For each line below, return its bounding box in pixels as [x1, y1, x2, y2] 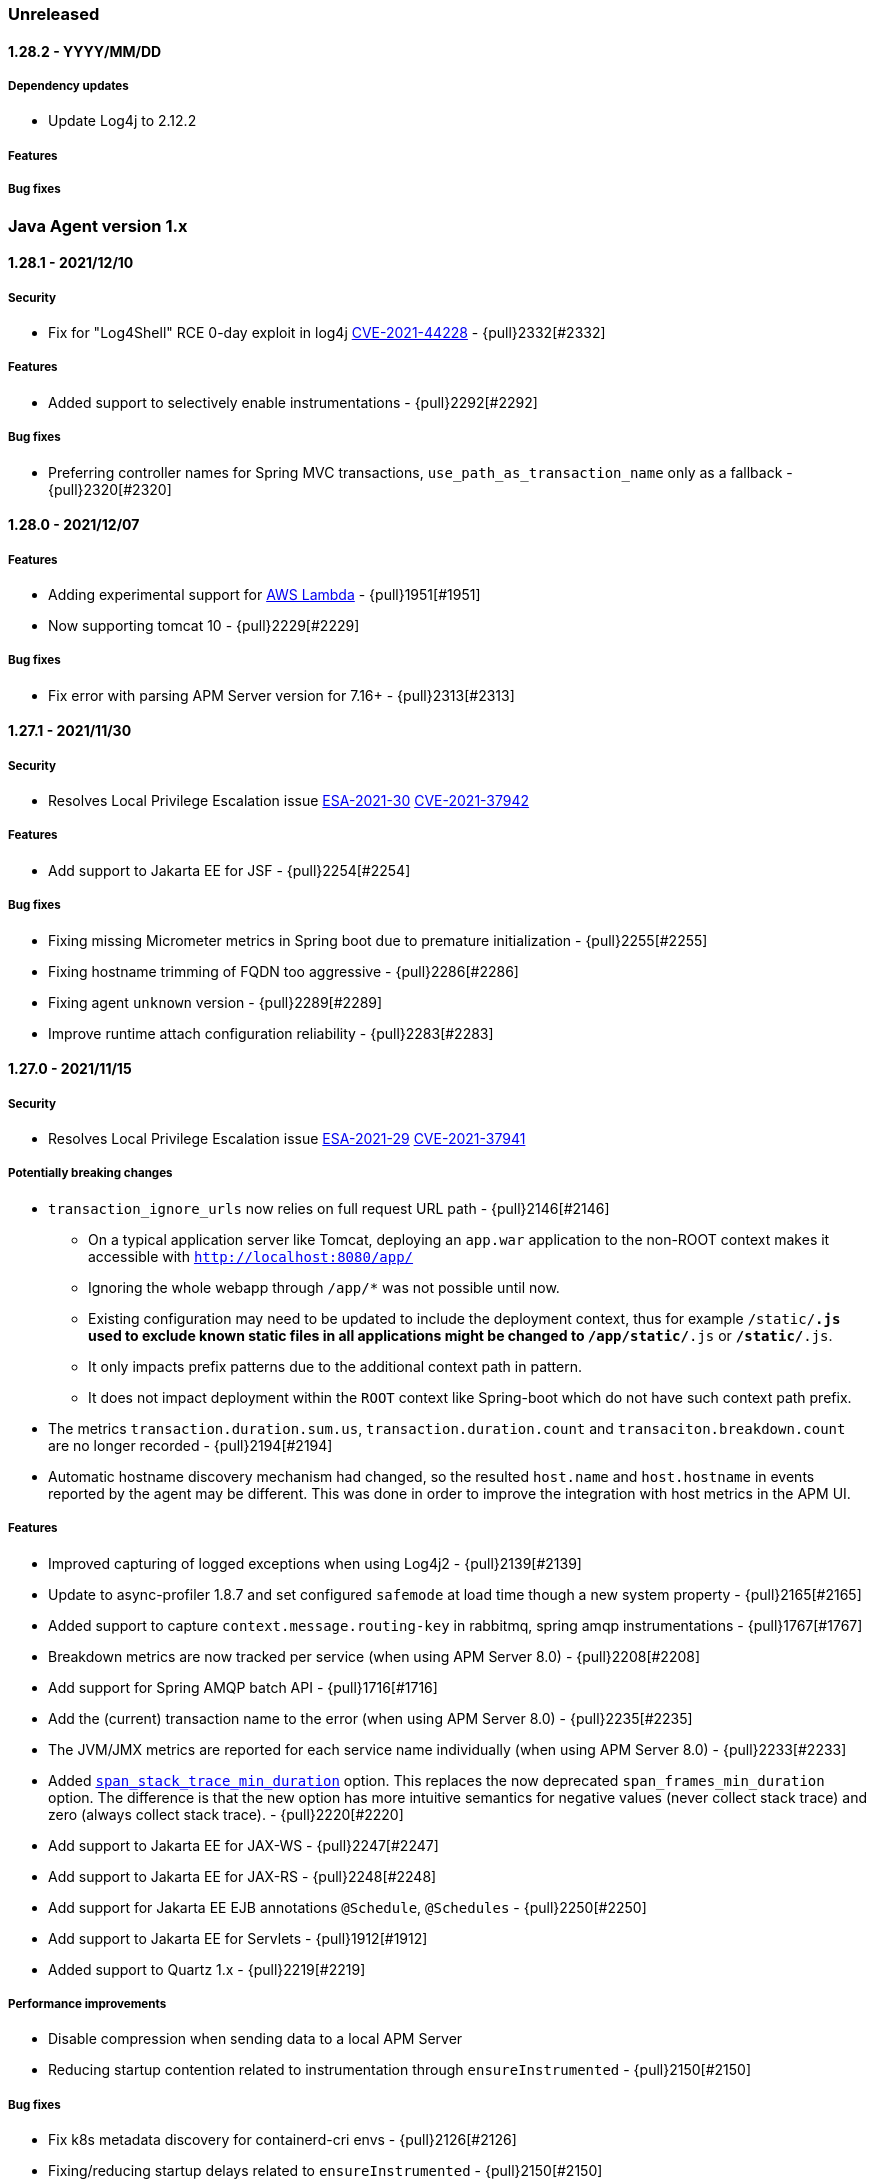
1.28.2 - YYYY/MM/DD [8, 42, 162, 60]
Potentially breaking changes [8, 1166, 173, 1181]
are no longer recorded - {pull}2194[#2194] [48, 1436, 333, 1454]
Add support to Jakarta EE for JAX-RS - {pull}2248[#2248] [48, 1867, 437, 1885]
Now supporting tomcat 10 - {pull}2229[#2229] [48, 616, 360, 634]
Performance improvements [8, 1996, 167, 2011]
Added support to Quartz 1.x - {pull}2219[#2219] [48, 1960, 366, 1978]
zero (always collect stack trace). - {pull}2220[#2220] [48, 1805, 404, 1823]
